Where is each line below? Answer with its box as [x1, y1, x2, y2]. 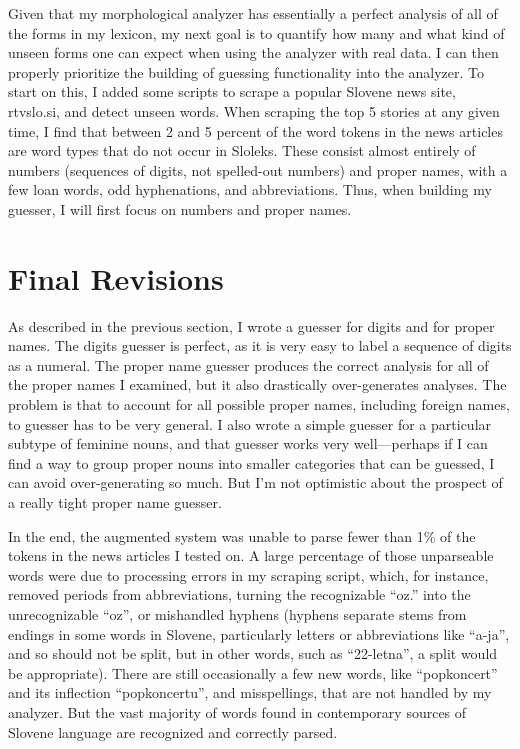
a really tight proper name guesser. [8, 492, 222, 512]
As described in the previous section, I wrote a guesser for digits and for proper [8, 315, 495, 336]
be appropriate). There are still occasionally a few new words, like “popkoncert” [8, 662, 498, 683]
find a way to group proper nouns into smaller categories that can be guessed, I [8, 452, 495, 473]
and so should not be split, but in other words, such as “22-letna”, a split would [8, 643, 498, 664]
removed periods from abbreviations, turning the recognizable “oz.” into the [8, 584, 471, 605]
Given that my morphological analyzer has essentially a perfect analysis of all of [8, 3, 498, 23]
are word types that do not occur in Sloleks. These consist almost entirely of [8, 140, 476, 161]
